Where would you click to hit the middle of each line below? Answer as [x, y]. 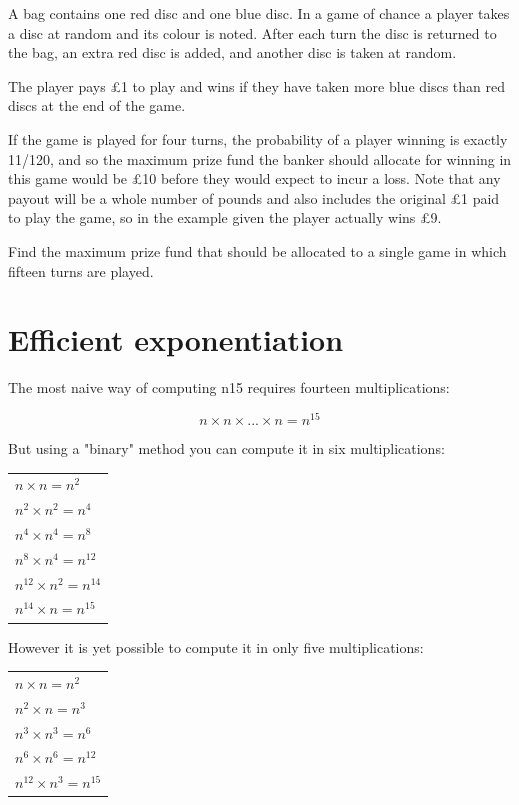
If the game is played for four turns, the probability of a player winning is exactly [258, 138]
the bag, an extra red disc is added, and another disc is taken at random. [232, 52]
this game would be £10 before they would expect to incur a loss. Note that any [254, 178]
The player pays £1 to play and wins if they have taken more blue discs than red [257, 85]
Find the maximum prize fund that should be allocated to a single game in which [257, 250]
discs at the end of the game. [97, 105]
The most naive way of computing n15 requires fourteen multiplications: [229, 387]
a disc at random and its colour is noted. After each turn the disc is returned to [252, 32]
